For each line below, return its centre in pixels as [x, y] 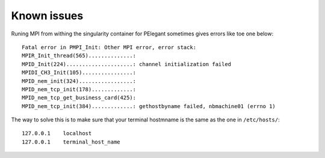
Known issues [47, 16]
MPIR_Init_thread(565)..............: [79, 56]
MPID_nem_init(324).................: [79, 81]
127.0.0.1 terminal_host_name [71, 142]
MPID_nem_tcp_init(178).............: [79, 89]
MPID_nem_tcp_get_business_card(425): [79, 98]
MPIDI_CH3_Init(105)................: [79, 73]
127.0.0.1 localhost [57, 133]
